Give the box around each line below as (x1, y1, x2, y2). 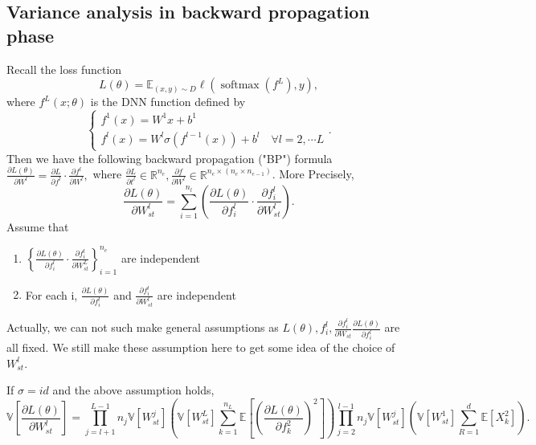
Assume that (6, 218, 69, 235)
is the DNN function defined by (90, 93, 246, 110)
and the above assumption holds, (52, 382, 215, 398)
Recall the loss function (6, 60, 122, 77)
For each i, (25, 286, 78, 303)
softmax (220, 80, 260, 92)
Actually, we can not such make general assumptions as (6, 319, 279, 336)
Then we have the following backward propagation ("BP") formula (6, 149, 333, 166)
